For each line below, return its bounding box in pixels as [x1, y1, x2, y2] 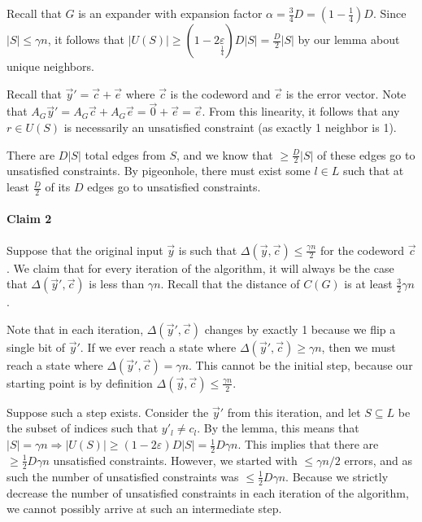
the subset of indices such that [7, 419, 159, 436]
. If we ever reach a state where [80, 338, 237, 355]
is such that [178, 241, 237, 258]
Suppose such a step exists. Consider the [7, 403, 209, 420]
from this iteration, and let [227, 403, 361, 420]
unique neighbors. [7, 58, 94, 74]
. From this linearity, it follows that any [202, 103, 400, 120]
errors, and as [344, 451, 412, 468]
